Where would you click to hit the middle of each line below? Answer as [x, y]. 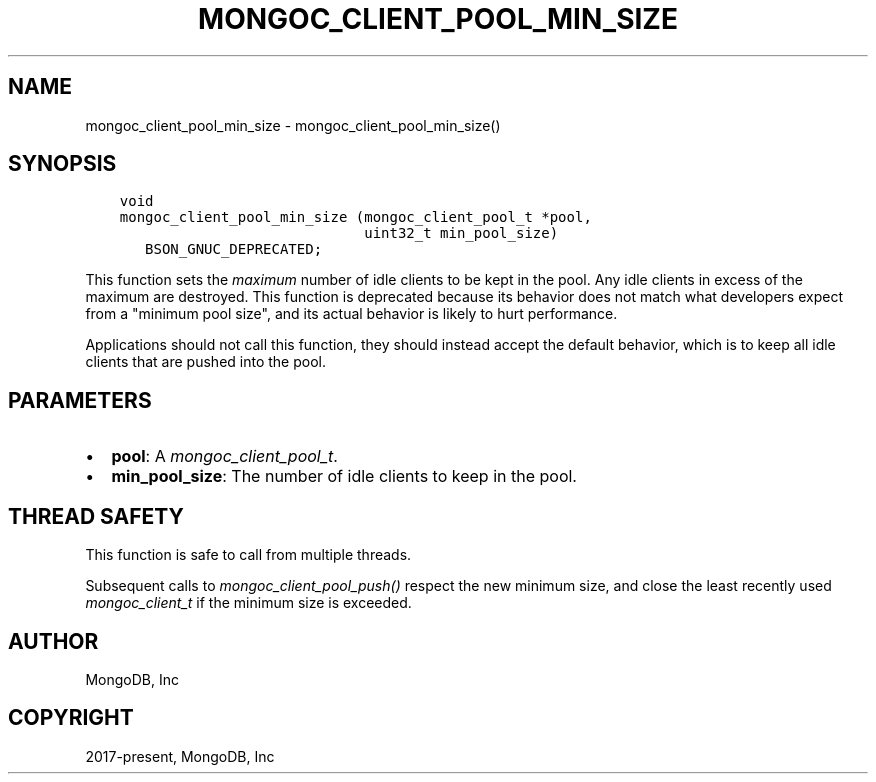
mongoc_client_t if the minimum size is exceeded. [248, 603]
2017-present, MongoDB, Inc [180, 756]
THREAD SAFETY [96, 516]
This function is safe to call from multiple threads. [248, 555]
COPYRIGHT [71, 718]
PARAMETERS [80, 400]
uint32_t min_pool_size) [461, 233]
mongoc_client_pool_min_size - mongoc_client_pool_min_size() [293, 125]
